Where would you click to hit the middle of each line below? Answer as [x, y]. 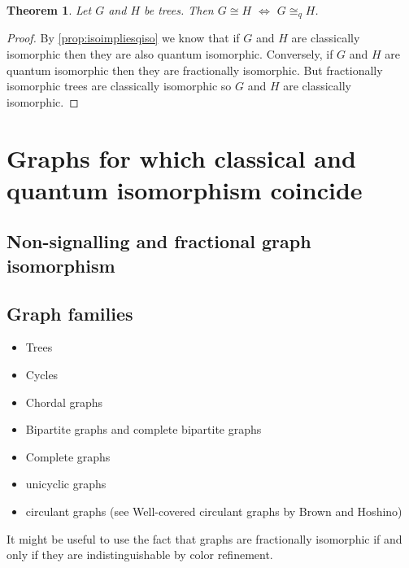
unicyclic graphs [66, 484]
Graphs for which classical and [181, 157]
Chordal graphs [64, 402]
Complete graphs [68, 456]
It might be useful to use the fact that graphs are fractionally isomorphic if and [204, 538]
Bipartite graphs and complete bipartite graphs [144, 429]
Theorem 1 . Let [49, 10]
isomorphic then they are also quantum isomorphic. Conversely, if [170, 54]
